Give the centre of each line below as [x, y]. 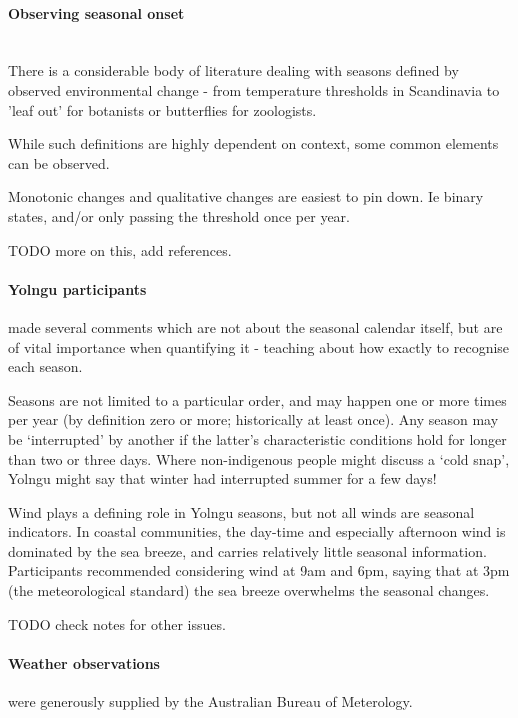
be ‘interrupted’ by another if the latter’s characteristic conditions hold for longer [257, 438]
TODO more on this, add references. [120, 249]
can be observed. [59, 162]
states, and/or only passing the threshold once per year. [179, 215]
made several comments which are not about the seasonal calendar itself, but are [255, 326]
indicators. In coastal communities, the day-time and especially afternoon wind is [257, 531]
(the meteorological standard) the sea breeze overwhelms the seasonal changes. [249, 590]
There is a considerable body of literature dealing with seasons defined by [233, 70]
